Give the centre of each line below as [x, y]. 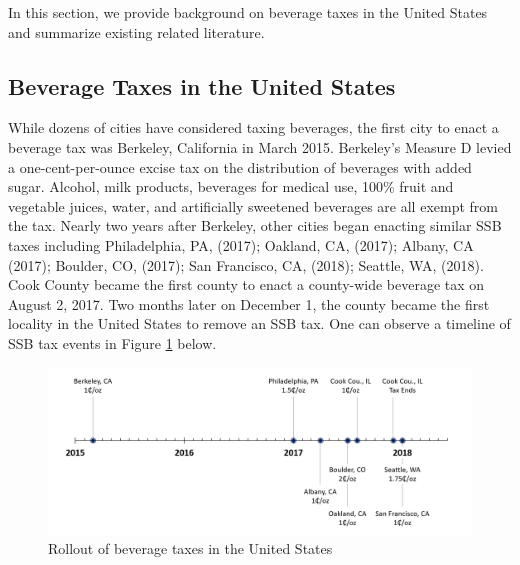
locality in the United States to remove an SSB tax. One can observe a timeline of [259, 323]
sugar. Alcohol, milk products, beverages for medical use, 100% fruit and [231, 186]
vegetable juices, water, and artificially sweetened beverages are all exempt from [253, 205]
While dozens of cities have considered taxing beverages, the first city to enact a [253, 127]
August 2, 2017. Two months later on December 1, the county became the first [249, 303]
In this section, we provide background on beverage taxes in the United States [248, 12]
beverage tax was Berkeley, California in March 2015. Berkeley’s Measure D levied [260, 146]
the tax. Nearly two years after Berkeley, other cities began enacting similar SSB [255, 225]
